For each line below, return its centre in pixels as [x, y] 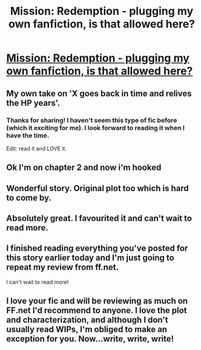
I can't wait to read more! [38, 282]
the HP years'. [33, 103]
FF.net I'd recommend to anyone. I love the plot [97, 311]
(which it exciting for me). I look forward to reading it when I [95, 127]
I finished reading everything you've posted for [97, 248]
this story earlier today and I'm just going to [90, 258]
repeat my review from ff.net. [63, 267]
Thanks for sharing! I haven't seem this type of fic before [92, 120]
